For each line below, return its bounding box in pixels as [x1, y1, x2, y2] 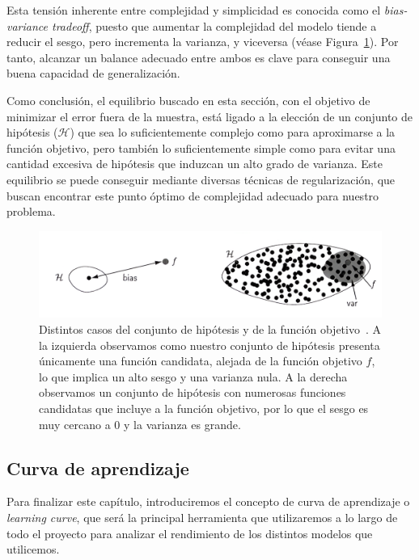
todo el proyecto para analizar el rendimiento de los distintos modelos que [6, 524, 373, 541]
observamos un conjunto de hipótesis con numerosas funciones [39, 384, 346, 401]
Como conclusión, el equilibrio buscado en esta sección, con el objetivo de [6, 91, 370, 108]
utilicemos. [6, 541, 60, 558]
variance [6, 17, 48, 34]
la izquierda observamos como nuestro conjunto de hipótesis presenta [39, 336, 380, 353]
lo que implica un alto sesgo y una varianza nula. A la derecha [39, 368, 348, 385]
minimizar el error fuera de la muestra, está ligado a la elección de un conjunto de [6, 107, 413, 124]
